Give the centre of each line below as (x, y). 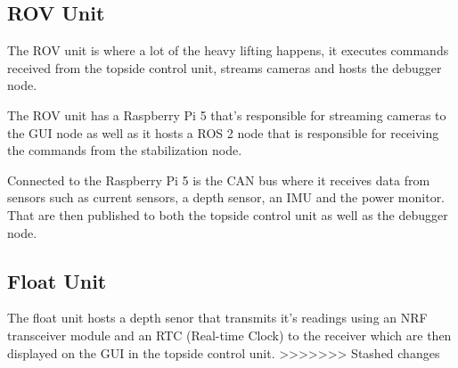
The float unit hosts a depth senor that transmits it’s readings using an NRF (217, 318)
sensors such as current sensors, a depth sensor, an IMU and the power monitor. (226, 197)
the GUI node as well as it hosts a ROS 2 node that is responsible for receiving (223, 132)
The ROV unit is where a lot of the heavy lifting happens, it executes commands (228, 50)
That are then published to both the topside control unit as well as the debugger (228, 214)
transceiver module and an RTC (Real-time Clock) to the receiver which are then (229, 335)
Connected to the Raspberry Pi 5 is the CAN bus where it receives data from (219, 180)
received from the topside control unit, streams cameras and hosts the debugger (225, 67)
